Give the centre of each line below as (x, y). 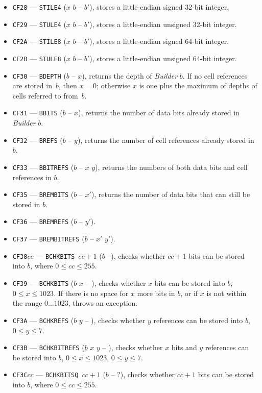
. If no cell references (215, 75)
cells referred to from (45, 95)
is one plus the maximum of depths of (198, 85)
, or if (189, 293)
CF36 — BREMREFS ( (43, 221)
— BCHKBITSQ (57, 374)
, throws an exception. (103, 303)
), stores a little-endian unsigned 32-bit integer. (163, 24)
